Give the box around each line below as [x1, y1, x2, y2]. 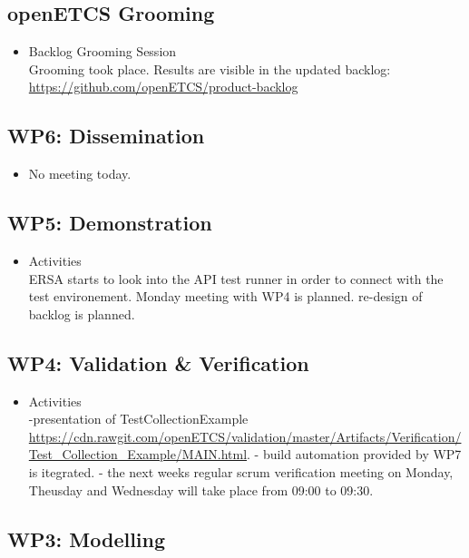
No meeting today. [28, 164, 132, 183]
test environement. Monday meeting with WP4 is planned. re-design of [28, 287, 423, 306]
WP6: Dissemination [7, 122, 205, 150]
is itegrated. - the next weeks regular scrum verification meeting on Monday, [28, 462, 454, 481]
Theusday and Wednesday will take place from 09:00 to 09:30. [28, 480, 374, 499]
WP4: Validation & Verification [7, 348, 309, 377]
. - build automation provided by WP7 [247, 445, 462, 464]
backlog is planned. [28, 304, 135, 323]
